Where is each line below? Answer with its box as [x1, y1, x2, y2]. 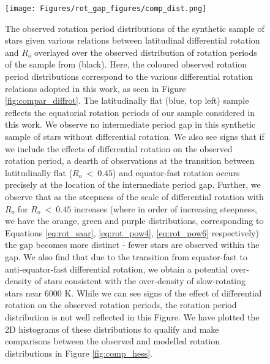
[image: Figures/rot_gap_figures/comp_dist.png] [5, 4, 207, 13]
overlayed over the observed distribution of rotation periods [34, 45, 257, 58]
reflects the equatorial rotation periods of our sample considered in [5, 106, 255, 118]
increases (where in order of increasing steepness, [73, 202, 257, 215]
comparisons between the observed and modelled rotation [5, 335, 220, 347]
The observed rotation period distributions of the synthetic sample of [5, 21, 264, 34]
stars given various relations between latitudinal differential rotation [5, 34, 260, 47]
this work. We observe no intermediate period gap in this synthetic [5, 118, 256, 131]
